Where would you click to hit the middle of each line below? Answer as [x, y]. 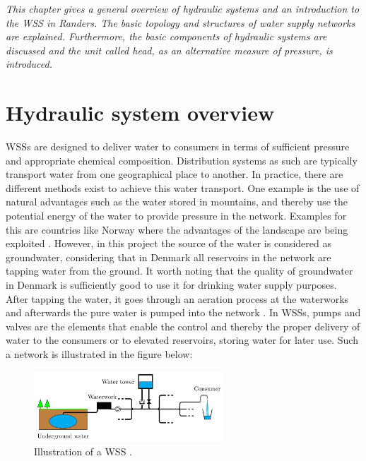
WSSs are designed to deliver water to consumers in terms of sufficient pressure [178, 146]
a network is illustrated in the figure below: [99, 354]
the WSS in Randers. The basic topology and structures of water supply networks [181, 22]
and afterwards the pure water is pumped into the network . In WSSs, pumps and [183, 312]
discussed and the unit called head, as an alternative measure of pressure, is [169, 50]
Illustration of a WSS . [83, 451]
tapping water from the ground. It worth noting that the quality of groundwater [179, 271]
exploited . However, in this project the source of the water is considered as [169, 243]
